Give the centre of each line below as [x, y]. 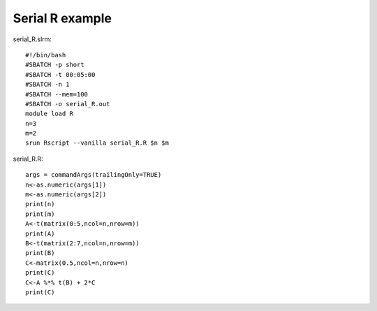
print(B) [40, 253]
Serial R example [62, 18]
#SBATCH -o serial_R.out [68, 104]
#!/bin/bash [46, 55]
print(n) [40, 204]
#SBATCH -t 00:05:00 [60, 74]
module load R [49, 114]
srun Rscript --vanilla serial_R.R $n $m [97, 143]
